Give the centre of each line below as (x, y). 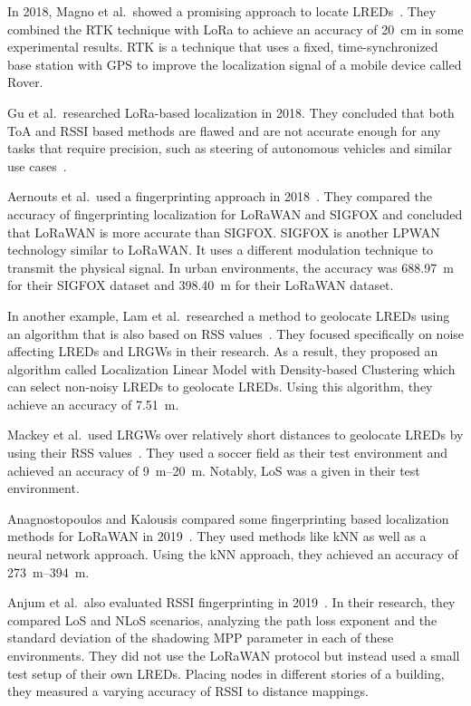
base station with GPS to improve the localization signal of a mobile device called (235, 64)
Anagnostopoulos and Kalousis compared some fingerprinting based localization (228, 518)
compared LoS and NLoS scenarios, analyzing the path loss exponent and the (222, 619)
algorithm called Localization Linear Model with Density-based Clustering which (231, 368)
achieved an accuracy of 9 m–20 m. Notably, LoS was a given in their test (214, 470)
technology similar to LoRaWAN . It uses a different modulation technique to (221, 250)
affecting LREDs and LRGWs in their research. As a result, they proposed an (223, 351)
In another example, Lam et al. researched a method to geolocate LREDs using (229, 315)
